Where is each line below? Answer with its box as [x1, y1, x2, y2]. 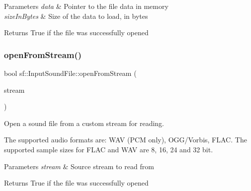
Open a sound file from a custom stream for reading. [4, 118, 164, 128]
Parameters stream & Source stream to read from [4, 161, 154, 171]
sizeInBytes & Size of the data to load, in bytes [4, 10, 148, 21]
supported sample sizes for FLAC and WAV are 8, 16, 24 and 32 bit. [4, 144, 213, 154]
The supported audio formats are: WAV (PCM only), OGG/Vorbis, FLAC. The [4, 134, 247, 145]
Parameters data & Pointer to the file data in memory [4, 1, 168, 11]
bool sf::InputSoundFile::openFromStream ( [4, 68, 137, 78]
